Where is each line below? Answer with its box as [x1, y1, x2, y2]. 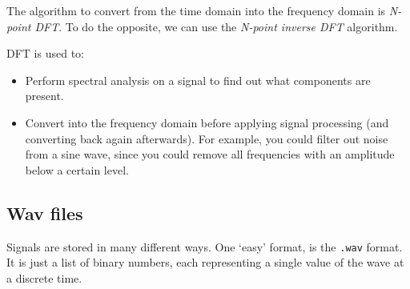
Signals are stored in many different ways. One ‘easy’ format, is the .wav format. [6, 238, 403, 255]
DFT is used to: [6, 45, 84, 62]
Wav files [6, 200, 83, 225]
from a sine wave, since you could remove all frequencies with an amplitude [25, 146, 395, 163]
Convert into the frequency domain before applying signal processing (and [25, 114, 389, 130]
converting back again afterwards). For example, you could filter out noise [25, 130, 388, 147]
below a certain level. [25, 161, 129, 178]
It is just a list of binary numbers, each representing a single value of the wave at [6, 254, 404, 271]
